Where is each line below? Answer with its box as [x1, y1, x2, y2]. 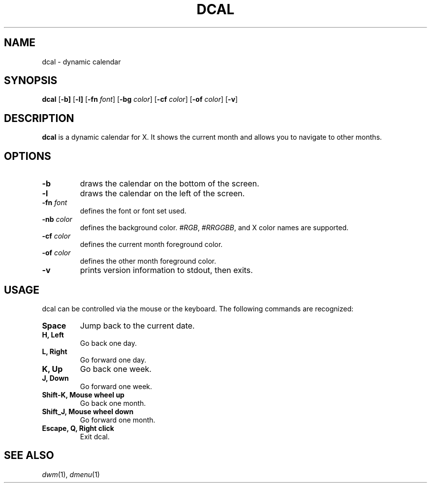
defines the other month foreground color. [80, 257, 216, 266]
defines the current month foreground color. [80, 240, 223, 249]
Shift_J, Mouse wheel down [42, 407, 134, 416]
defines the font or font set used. [80, 207, 186, 215]
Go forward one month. [80, 415, 155, 424]
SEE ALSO [4, 449, 54, 462]
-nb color [42, 215, 72, 224]
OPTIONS [4, 150, 51, 162]
